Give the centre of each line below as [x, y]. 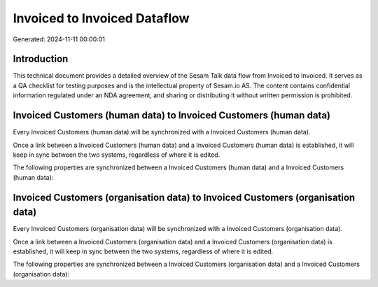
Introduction [41, 59]
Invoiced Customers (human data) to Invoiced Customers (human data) [171, 115]
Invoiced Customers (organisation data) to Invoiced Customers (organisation [184, 197]
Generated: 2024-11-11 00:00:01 [59, 39]
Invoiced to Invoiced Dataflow [101, 18]
